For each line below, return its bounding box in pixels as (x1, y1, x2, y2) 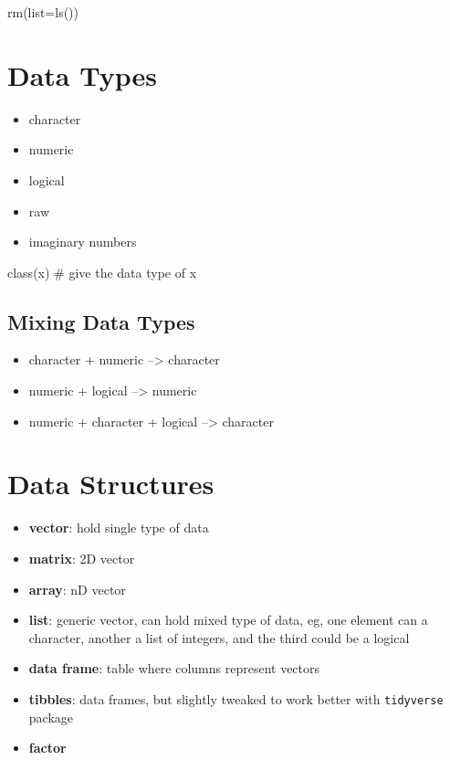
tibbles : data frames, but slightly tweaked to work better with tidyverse (28, 689, 444, 708)
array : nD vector (28, 579, 126, 598)
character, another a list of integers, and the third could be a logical (28, 628, 410, 647)
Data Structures (7, 465, 215, 502)
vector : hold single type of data (28, 518, 209, 537)
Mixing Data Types (7, 307, 195, 335)
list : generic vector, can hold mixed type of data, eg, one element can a (28, 610, 428, 629)
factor (28, 738, 67, 757)
